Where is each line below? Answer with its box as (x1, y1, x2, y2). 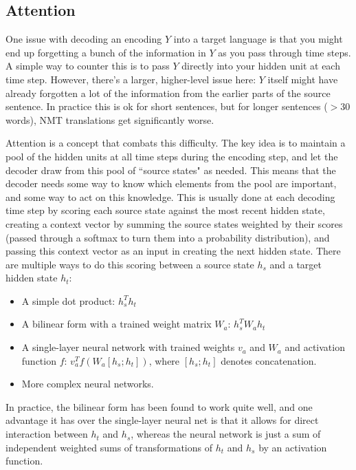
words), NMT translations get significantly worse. (5, 112, 214, 127)
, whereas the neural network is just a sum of (131, 427, 321, 441)
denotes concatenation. (221, 353, 317, 367)
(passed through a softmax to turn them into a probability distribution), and (5, 230, 330, 244)
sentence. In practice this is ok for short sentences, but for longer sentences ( (5, 99, 328, 114)
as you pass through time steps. (218, 45, 351, 59)
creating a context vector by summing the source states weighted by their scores (5, 216, 343, 231)
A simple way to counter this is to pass (5, 58, 170, 73)
